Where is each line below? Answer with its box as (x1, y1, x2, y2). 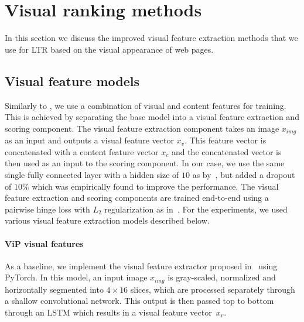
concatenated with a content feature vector (5, 145, 159, 157)
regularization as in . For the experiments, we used (104, 203, 288, 215)
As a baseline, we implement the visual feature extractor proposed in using (5, 259, 278, 272)
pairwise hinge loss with (5, 203, 90, 215)
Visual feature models (5, 71, 140, 90)
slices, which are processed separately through (130, 283, 295, 295)
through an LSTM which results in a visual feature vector (5, 306, 212, 318)
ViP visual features (5, 237, 84, 249)
